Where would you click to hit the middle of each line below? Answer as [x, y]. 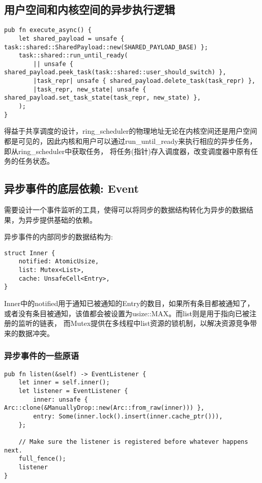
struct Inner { [30, 253]
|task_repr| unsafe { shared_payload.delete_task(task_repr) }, [144, 81]
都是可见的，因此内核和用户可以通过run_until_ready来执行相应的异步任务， [130, 141]
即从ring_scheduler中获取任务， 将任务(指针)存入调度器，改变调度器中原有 [127, 151]
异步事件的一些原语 [42, 356]
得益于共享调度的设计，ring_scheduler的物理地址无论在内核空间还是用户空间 [131, 131]
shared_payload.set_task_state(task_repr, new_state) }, [103, 98]
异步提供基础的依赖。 [61, 219]
